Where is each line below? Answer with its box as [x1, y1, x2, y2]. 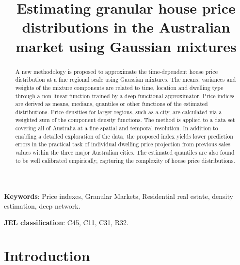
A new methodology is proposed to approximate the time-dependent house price [15, 67, 218, 75]
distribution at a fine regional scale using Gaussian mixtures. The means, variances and [15, 75, 236, 84]
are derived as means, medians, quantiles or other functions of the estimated [15, 100, 208, 108]
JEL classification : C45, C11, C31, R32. [4, 217, 128, 227]
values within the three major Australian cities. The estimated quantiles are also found [15, 148, 235, 157]
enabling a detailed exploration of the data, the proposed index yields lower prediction [15, 132, 233, 140]
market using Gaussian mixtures [16, 36, 237, 56]
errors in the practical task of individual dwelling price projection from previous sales [15, 140, 231, 148]
